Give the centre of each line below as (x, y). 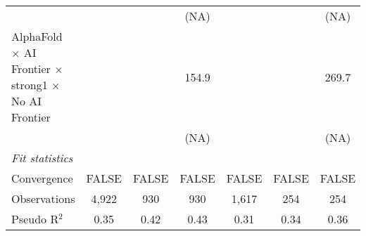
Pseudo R (35, 219)
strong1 (30, 85)
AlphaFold (37, 36)
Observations (43, 198)
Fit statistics (42, 158)
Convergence (42, 178)
